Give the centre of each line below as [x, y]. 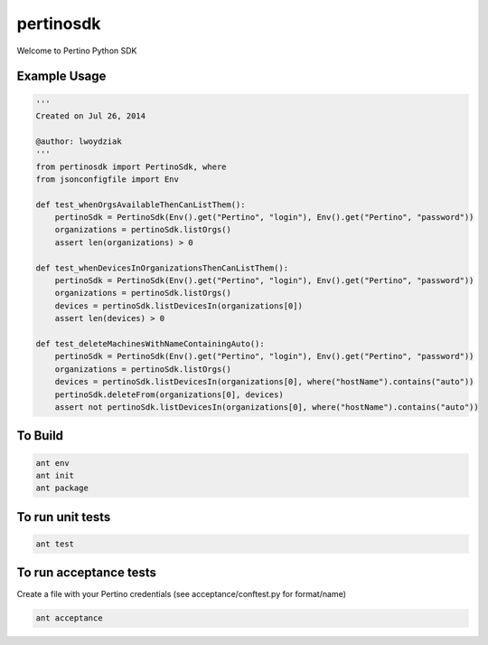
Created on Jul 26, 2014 [91, 116]
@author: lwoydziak [79, 141]
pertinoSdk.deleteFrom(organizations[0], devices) [169, 394]
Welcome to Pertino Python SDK [77, 51]
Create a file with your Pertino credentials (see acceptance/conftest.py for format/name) [182, 594]
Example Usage [61, 76]
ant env [52, 463]
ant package [62, 488]
